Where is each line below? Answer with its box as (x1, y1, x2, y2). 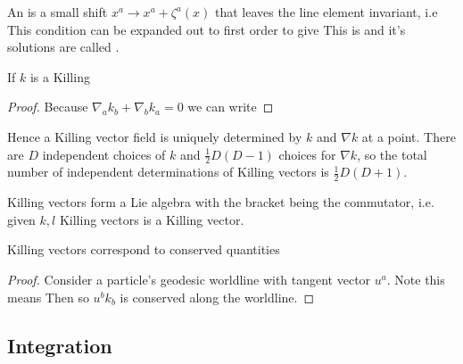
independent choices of (42, 145, 166, 163)
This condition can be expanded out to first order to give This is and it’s (7, 20, 406, 38)
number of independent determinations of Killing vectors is (7, 162, 329, 181)
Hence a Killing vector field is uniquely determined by (7, 127, 302, 145)
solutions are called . (7, 37, 120, 56)
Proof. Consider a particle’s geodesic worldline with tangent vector (7, 270, 371, 288)
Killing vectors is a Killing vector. (59, 210, 244, 228)
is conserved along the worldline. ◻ (120, 287, 315, 306)
